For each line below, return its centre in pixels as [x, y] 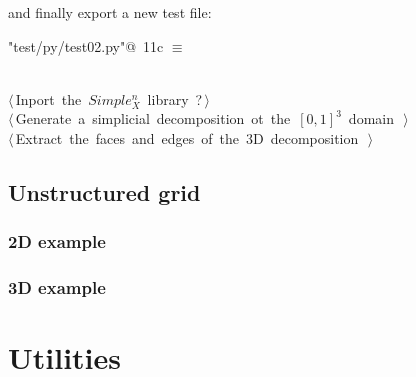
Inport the [48, 98]
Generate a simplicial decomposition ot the [153, 118]
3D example [57, 287]
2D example [57, 241]
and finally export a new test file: [110, 12]
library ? [175, 98]
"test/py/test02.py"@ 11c [86, 45]
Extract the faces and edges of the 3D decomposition [187, 137]
